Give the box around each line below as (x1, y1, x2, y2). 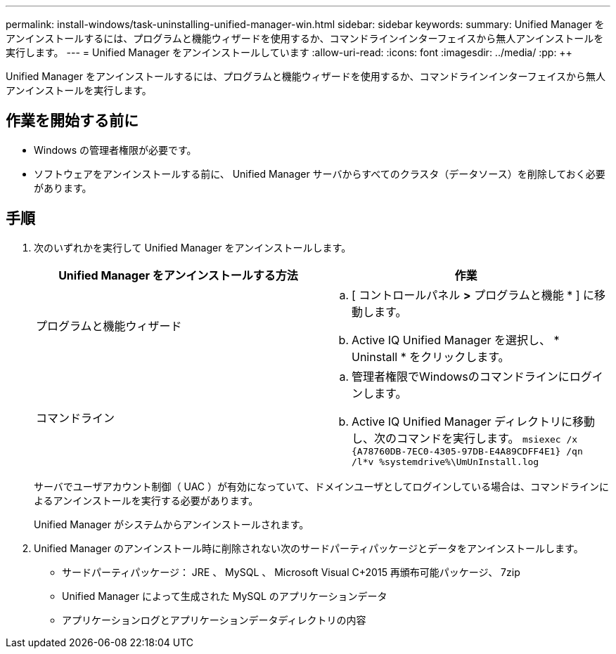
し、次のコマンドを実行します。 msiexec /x (352, 431, 578, 445)
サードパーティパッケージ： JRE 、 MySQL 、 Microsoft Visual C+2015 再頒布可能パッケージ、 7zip (62, 565, 520, 578)
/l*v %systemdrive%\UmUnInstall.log (352, 456, 539, 467)
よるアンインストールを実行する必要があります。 (34, 494, 259, 506)
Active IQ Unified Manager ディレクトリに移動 (352, 414, 595, 429)
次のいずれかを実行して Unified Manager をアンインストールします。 (34, 241, 352, 254)
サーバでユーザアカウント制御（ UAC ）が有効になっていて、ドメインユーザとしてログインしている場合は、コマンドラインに (34, 480, 610, 492)
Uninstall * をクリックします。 (352, 349, 510, 364)
